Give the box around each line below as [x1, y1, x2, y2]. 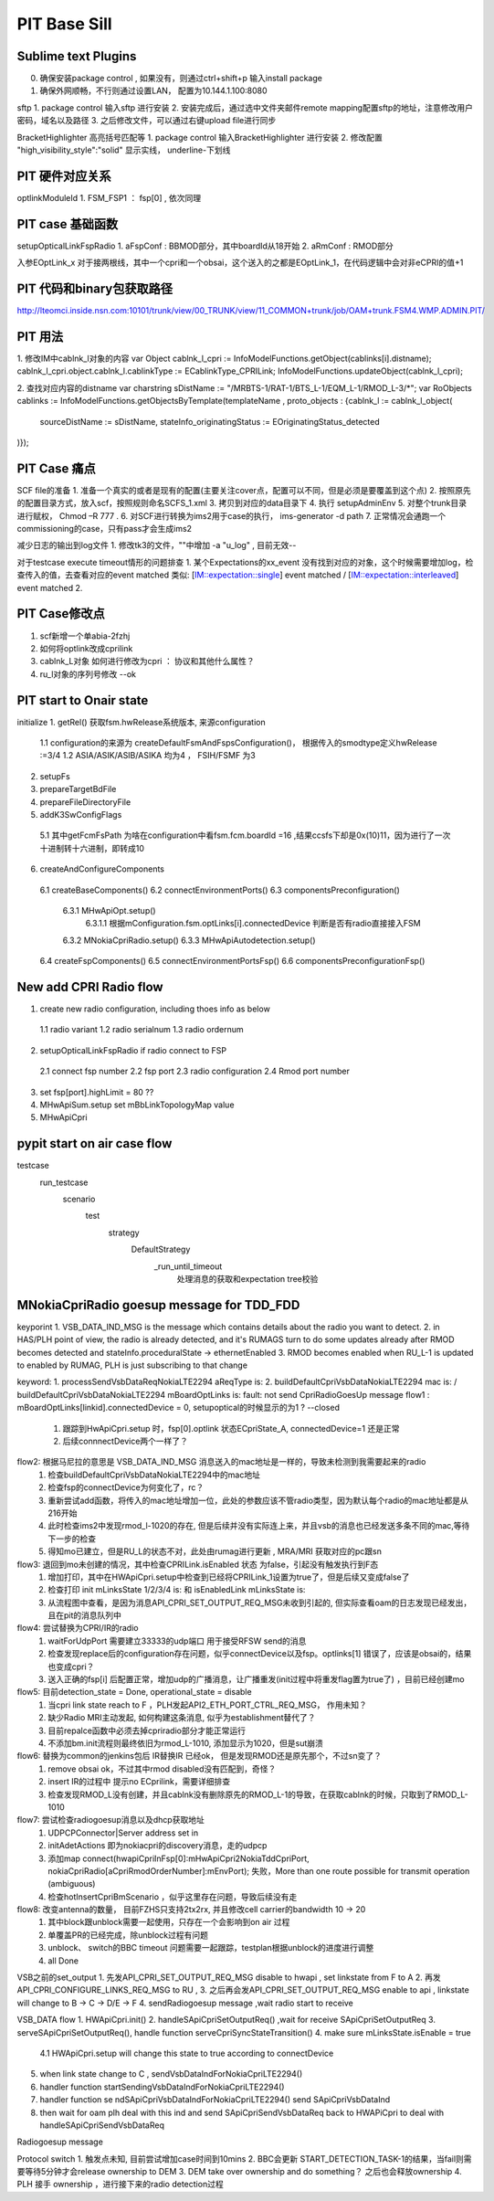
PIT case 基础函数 [16, 216, 119, 232]
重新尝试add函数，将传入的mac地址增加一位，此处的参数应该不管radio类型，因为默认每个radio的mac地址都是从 [47, 1495, 469, 1506]
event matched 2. [16, 582, 83, 593]
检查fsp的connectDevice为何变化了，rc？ [47, 1482, 205, 1493]
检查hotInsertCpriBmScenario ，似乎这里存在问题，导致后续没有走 [47, 1891, 298, 1902]
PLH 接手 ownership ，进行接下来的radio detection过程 [16, 2179, 224, 2190]
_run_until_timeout [153, 1261, 223, 1272]
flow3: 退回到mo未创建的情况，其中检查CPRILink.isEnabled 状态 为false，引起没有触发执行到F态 [16, 1559, 379, 1570]
